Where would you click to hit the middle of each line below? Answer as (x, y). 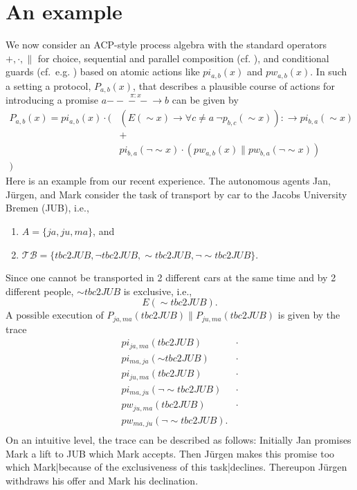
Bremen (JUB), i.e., (47, 208)
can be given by (205, 100)
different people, (40, 291)
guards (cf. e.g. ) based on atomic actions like (103, 72)
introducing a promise (52, 100)
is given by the (309, 315)
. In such (329, 72)
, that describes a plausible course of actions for (234, 85)
